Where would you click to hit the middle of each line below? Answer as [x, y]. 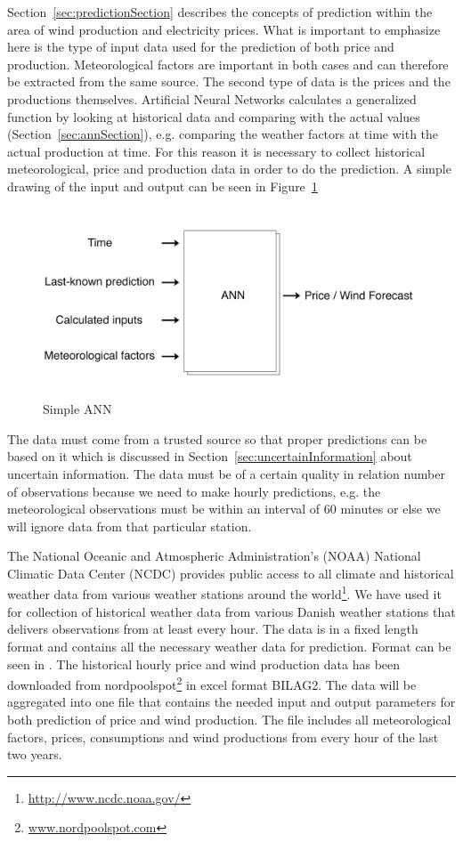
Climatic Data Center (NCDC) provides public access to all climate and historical [231, 573]
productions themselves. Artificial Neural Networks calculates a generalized [212, 98]
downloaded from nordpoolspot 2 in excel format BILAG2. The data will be [212, 683]
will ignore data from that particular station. [130, 526]
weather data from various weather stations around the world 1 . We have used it [224, 593]
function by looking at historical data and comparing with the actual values [214, 116]
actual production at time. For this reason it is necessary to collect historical [216, 151]
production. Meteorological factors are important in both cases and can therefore [228, 64]
